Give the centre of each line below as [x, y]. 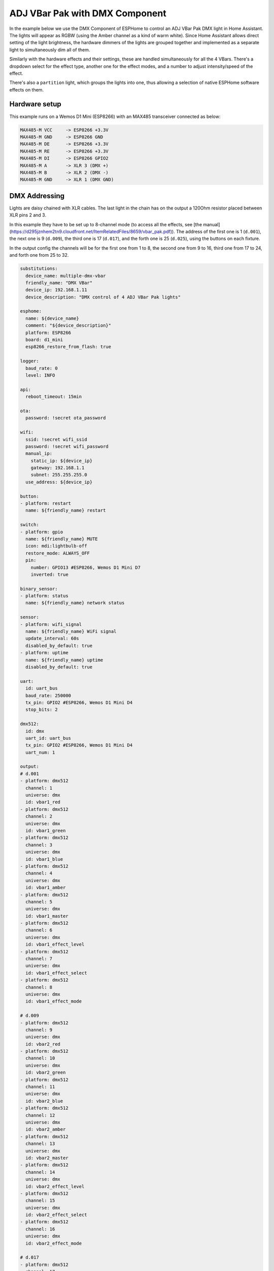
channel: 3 [39, 845]
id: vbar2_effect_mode [54, 1243]
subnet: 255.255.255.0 [59, 475]
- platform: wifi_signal [51, 624]
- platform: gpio [42, 532]
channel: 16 [40, 1229]
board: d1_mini [44, 340]
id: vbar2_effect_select [56, 1215]
